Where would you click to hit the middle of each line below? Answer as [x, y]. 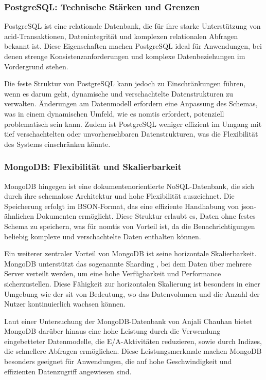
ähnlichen [19, 216]
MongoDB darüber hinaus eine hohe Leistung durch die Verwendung [112, 331]
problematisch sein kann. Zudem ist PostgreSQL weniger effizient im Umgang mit [133, 123]
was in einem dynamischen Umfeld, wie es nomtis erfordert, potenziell [114, 113]
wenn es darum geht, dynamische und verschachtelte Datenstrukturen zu [119, 93]
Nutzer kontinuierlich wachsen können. [65, 304]
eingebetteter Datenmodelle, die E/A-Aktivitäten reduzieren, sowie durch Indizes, [133, 341]
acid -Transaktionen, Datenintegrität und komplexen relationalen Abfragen [121, 36]
